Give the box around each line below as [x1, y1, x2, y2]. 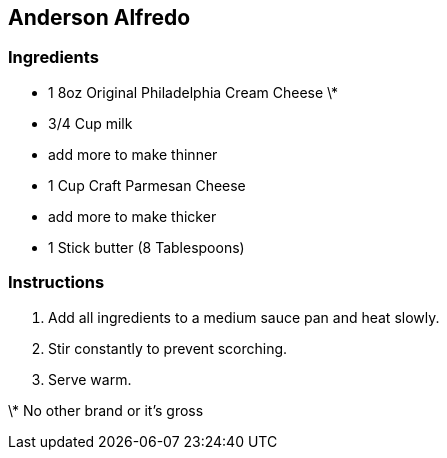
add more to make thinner [48, 145, 218, 163]
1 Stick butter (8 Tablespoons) [48, 238, 245, 256]
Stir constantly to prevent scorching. [48, 339, 288, 357]
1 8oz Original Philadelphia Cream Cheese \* [48, 83, 339, 101]
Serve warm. [48, 370, 132, 388]
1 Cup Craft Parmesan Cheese [48, 176, 246, 194]
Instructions [8, 272, 105, 293]
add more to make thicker [48, 207, 217, 225]
